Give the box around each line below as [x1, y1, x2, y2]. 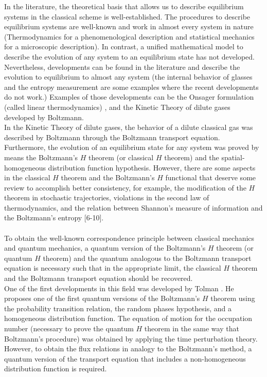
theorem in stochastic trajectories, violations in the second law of [4, 192, 209, 203]
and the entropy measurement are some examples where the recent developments [4, 81, 259, 92]
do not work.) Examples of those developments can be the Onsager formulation [4, 91, 254, 102]
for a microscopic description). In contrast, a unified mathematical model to [4, 41, 243, 52]
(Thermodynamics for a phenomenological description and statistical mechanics [4, 31, 255, 42]
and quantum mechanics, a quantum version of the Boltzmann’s [4, 242, 206, 253]
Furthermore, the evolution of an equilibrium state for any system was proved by [4, 142, 259, 153]
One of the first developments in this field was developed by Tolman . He [4, 282, 234, 293]
